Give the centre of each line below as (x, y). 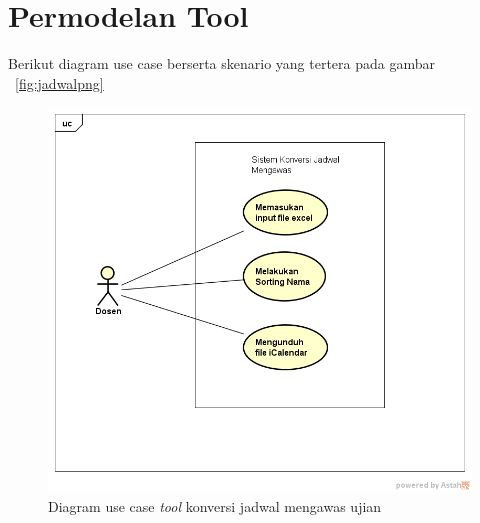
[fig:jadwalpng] (59, 82)
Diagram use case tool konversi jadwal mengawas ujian (215, 506)
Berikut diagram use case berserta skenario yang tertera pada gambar (222, 63)
